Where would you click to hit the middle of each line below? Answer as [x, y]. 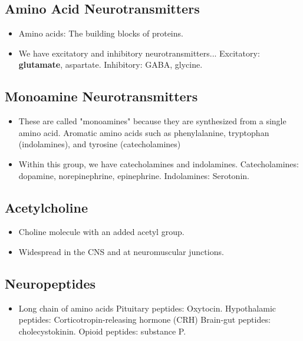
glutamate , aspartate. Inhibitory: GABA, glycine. [111, 64]
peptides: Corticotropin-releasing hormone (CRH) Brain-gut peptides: [144, 320]
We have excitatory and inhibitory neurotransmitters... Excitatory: [139, 53]
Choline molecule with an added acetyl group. [101, 232]
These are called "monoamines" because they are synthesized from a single [152, 121]
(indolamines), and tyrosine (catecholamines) [100, 144]
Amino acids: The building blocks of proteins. [101, 33]
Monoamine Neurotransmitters [101, 96]
